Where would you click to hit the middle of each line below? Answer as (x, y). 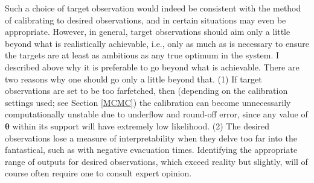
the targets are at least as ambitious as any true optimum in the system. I (142, 55)
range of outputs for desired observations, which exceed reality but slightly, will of (156, 161)
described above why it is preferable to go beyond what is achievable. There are (152, 67)
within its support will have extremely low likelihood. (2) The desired (141, 126)
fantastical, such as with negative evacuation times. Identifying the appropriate (151, 150)
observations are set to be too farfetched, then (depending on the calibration (146, 91)
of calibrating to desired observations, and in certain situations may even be (146, 20)
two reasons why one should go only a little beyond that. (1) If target (133, 79)
